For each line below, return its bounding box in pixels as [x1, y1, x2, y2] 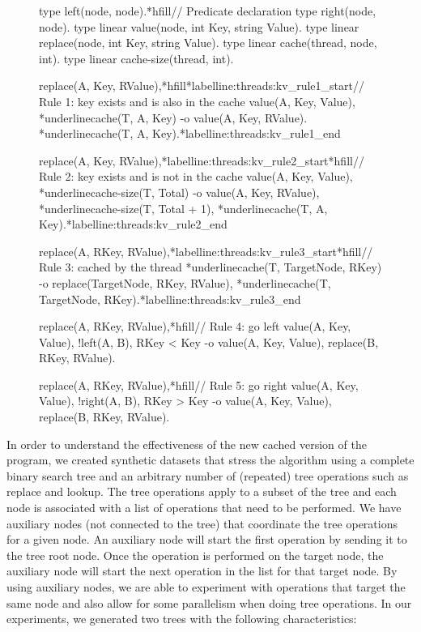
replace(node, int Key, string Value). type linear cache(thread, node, [39, 34, 377, 51]
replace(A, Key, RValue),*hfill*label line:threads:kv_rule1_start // [39, 77, 364, 94]
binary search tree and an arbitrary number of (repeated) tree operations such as [6, 467, 409, 484]
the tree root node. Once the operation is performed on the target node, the [6, 546, 384, 563]
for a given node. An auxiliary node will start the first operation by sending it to [6, 531, 407, 548]
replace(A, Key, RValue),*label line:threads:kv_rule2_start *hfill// [39, 152, 364, 169]
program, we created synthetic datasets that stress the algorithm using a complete [6, 451, 415, 468]
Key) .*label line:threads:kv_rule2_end [39, 216, 228, 233]
